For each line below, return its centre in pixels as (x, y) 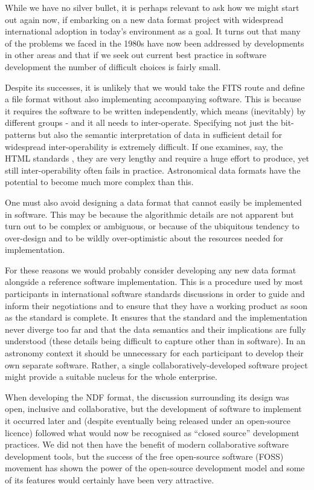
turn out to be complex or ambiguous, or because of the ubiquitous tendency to (152, 226)
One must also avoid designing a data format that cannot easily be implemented (153, 202)
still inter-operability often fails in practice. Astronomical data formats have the (153, 170)
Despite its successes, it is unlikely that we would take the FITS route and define (155, 87)
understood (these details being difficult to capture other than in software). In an (155, 341)
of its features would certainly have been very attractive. (110, 479)
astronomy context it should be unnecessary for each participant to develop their (154, 353)
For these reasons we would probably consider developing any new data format (151, 269)
